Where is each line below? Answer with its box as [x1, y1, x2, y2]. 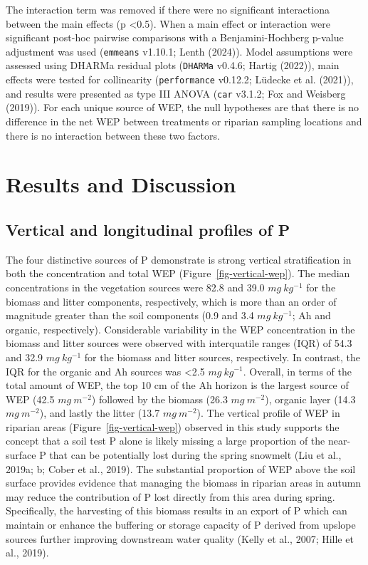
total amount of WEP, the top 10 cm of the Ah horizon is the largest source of [6, 378, 349, 393]
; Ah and [292, 308, 331, 323]
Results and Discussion [6, 170, 236, 199]
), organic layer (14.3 [265, 391, 356, 406]
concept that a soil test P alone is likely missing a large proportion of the [6, 433, 325, 448]
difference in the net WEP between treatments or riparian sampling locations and [6, 114, 362, 128]
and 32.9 [6, 349, 43, 364]
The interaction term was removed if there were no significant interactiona [6, 2, 330, 16]
